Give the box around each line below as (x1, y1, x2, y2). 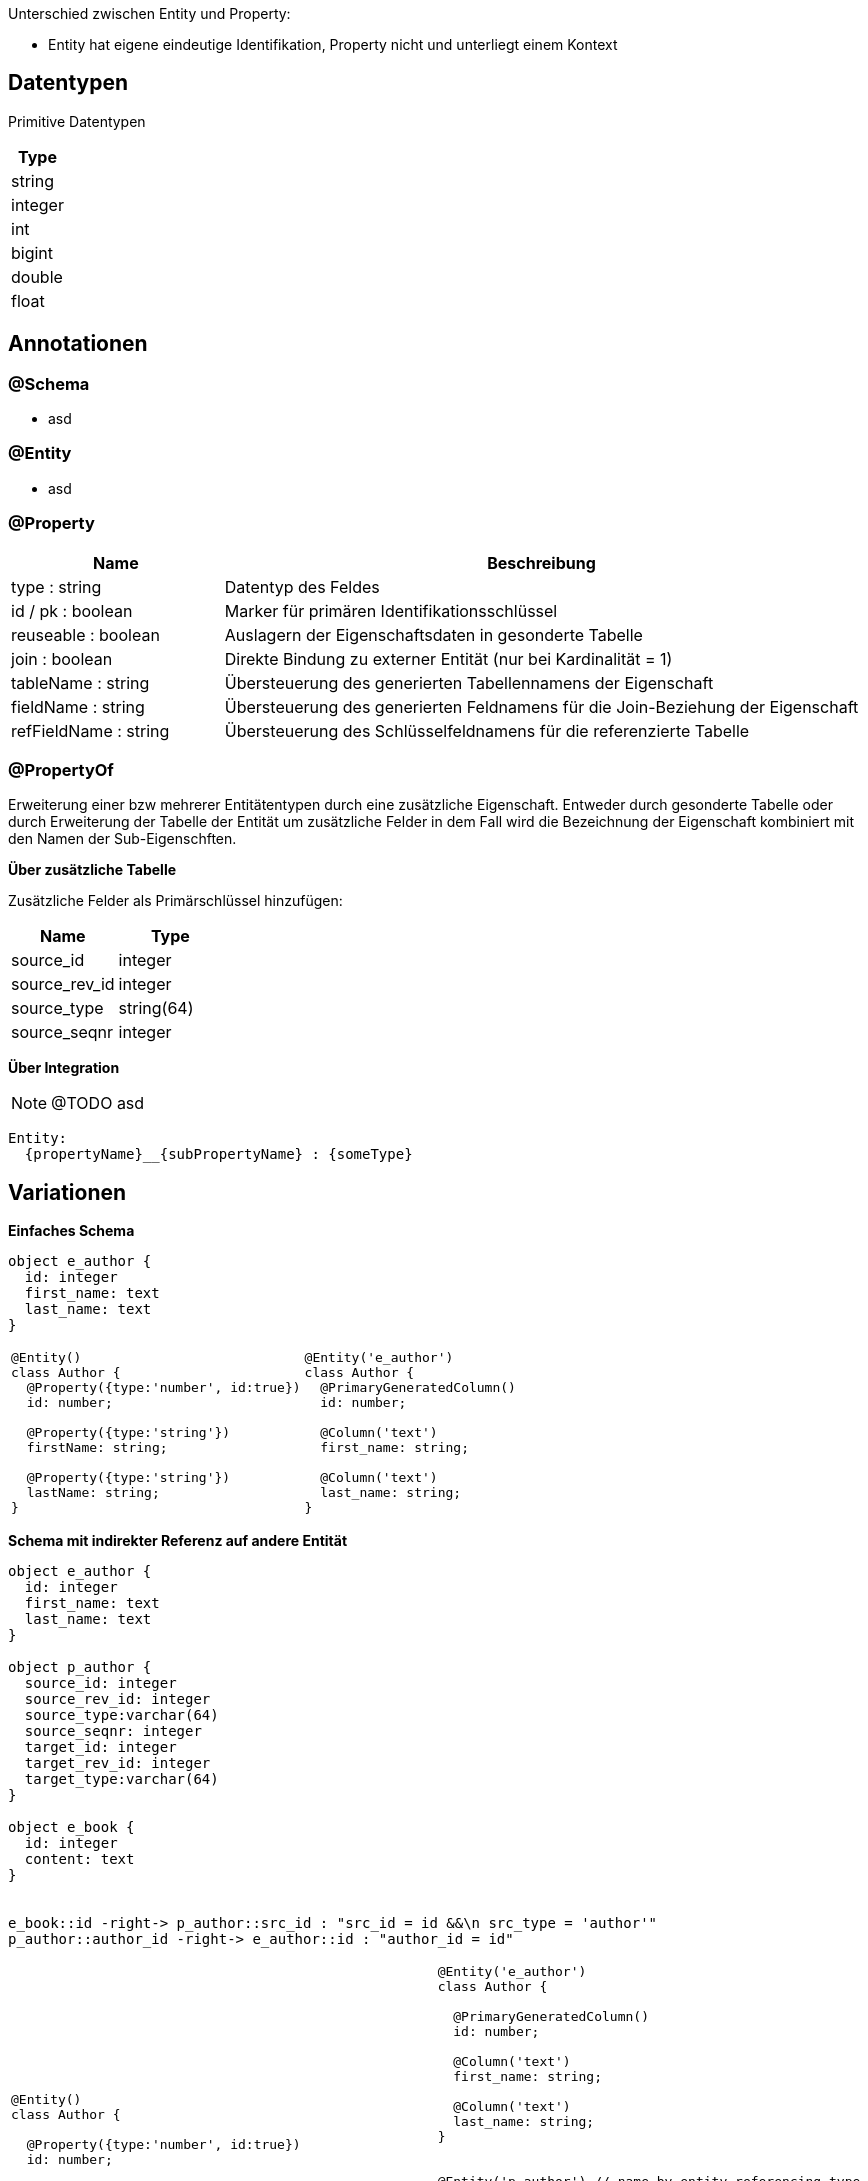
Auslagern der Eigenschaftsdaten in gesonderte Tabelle (224, 624, 643, 645)
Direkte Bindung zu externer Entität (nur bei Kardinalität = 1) (224, 648, 673, 669)
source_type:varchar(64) (24, 1707, 219, 1724)
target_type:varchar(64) (24, 1771, 219, 1788)
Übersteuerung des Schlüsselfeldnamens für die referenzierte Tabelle (224, 720, 750, 741)
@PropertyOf (8, 759, 114, 780)
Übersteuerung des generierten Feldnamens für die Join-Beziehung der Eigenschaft (224, 696, 859, 717)
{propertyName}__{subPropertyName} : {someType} (24, 1146, 413, 1163)
